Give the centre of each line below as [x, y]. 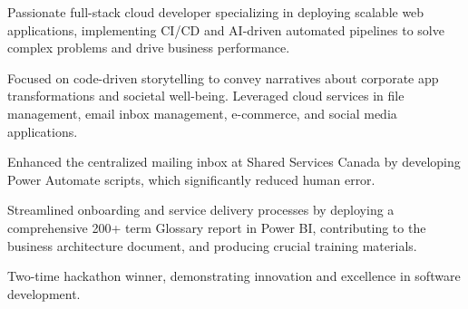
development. [44, 293]
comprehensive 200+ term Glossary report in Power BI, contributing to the [217, 227]
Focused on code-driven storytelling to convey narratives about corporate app [223, 77]
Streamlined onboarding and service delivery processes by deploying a [201, 210]
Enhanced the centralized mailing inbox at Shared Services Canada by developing [234, 162]
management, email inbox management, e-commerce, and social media [202, 113]
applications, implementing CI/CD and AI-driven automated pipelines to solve [226, 29]
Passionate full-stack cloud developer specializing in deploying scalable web [216, 12]
